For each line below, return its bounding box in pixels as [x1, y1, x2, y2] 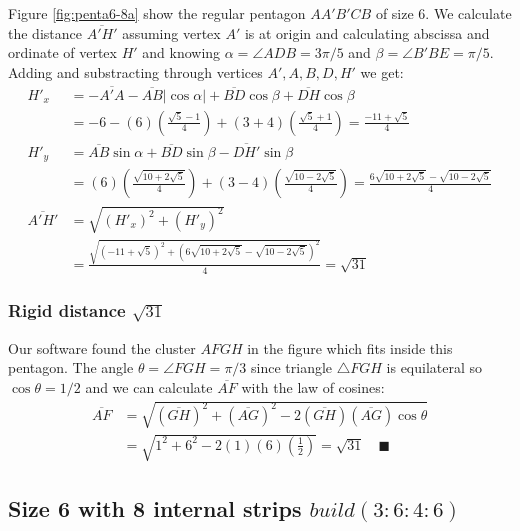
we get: [360, 61, 404, 82]
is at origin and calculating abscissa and [244, 22, 490, 43]
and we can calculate [85, 376, 213, 397]
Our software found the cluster [8, 337, 196, 358]
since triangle [251, 357, 333, 378]
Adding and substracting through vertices [8, 61, 263, 82]
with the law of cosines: [241, 376, 385, 397]
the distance [8, 22, 82, 43]
